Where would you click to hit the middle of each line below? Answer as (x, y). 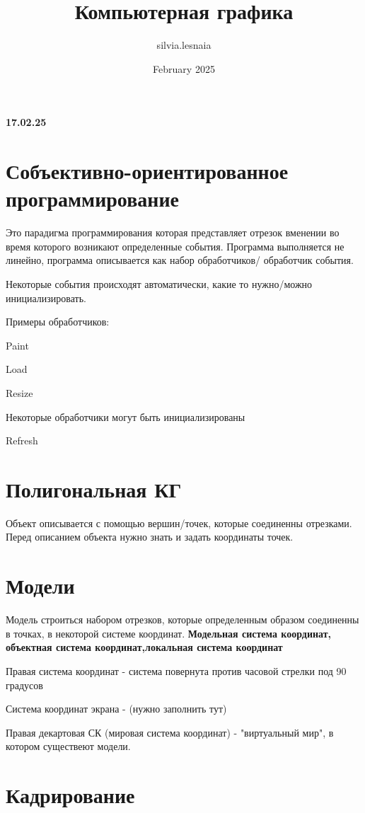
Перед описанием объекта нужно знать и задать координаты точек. (150, 537)
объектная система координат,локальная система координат (144, 647)
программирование (92, 198)
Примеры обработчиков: (58, 322)
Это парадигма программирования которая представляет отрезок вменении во (173, 232)
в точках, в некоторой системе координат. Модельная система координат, (168, 633)
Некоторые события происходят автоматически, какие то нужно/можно (159, 284)
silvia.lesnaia (184, 45)
